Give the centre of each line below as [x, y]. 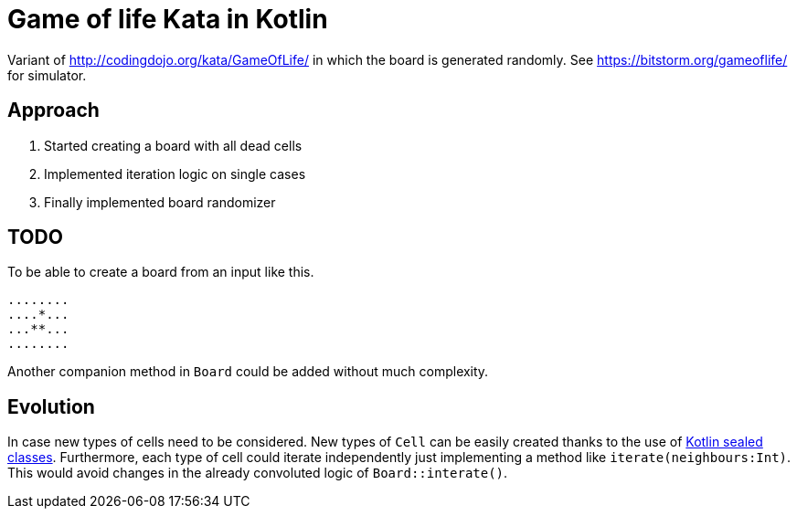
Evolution [51, 406]
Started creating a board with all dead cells [173, 145]
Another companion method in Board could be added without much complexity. [248, 372]
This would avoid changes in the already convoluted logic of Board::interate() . [258, 473]
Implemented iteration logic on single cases [175, 174]
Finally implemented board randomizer [160, 202]
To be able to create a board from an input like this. [161, 272]
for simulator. [47, 75]
